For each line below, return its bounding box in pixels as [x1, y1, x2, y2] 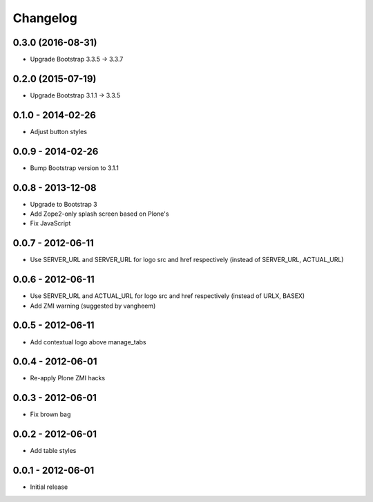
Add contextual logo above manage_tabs [30, 337, 146, 346]
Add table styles [30, 447, 77, 455]
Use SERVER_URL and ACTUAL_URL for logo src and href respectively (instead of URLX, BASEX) [30, 292, 305, 300]
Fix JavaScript [30, 219, 71, 227]
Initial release [30, 483, 68, 491]
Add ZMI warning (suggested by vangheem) [30, 301, 156, 310]
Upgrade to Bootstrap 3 [30, 200, 97, 208]
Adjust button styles [30, 127, 88, 136]
